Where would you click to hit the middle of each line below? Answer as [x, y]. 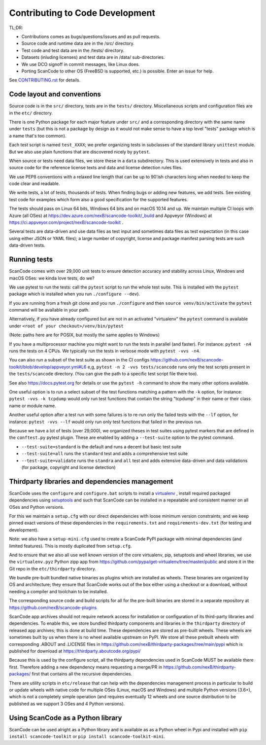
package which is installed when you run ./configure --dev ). [75, 294]
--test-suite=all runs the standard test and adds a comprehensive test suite [105, 454]
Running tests [31, 260]
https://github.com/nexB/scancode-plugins [53, 607]
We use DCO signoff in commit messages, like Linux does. [81, 64]
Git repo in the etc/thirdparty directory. [52, 568]
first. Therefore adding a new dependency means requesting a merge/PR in [86, 667]
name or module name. [33, 406]
